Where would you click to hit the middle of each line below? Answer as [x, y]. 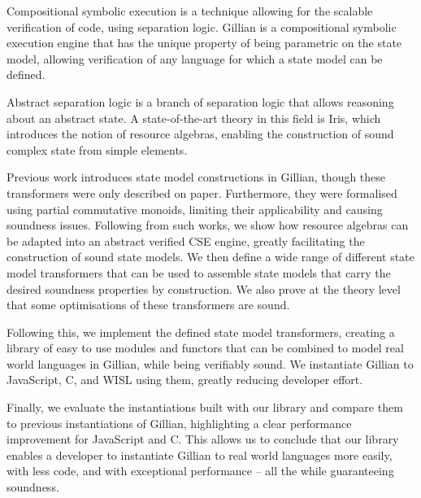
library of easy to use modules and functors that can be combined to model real [205, 348]
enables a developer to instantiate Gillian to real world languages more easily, [200, 454]
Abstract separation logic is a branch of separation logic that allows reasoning [200, 101]
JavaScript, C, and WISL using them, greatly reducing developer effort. [185, 380]
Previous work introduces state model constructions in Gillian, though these [196, 177]
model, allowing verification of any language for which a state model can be [195, 58]
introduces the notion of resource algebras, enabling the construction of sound [200, 134]
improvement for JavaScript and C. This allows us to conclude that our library [203, 439]
